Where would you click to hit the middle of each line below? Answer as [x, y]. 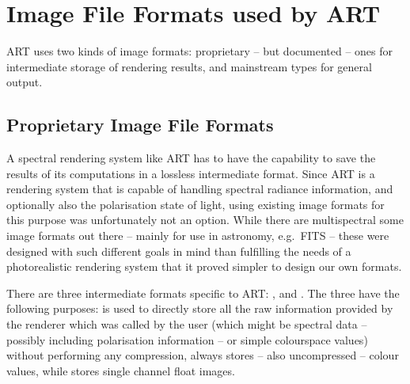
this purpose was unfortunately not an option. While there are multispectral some [205, 220]
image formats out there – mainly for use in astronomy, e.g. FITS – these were [198, 236]
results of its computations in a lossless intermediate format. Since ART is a [191, 173]
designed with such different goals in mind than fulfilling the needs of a [179, 251]
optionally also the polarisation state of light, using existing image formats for [196, 204]
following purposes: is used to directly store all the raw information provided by [200, 308]
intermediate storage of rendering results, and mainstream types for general [189, 66]
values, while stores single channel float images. [121, 370]
